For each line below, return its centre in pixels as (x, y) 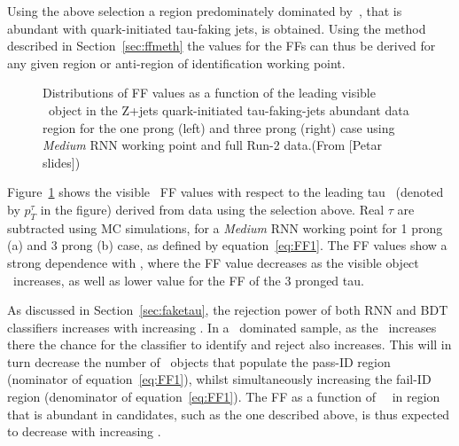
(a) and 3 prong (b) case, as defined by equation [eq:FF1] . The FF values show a (227, 245)
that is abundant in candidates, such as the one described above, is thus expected (229, 414)
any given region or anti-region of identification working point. (176, 63)
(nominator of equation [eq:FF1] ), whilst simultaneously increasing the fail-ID (219, 379)
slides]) (62, 162)
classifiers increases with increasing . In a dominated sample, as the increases (222, 327)
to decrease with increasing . (84, 431)
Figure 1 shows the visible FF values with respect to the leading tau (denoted (226, 192)
